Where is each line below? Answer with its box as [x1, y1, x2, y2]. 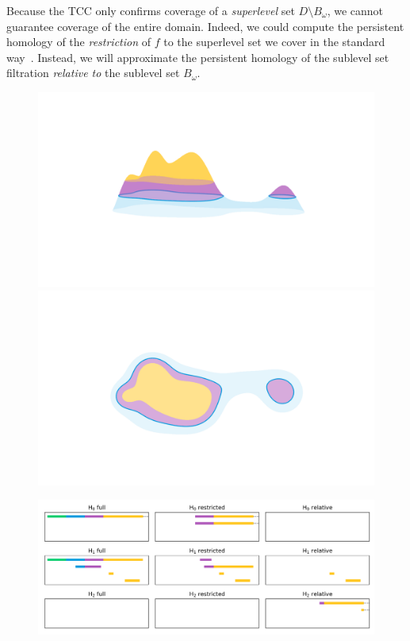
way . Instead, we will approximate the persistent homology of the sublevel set [6, 48, 389, 65]
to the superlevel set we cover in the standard [163, 33, 385, 50]
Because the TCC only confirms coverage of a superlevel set [6, 2, 295, 18]
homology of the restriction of [6, 33, 151, 50]
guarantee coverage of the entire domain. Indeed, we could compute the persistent [6, 17, 404, 34]
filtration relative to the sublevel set [6, 64, 180, 81]
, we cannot [327, 2, 384, 18]
